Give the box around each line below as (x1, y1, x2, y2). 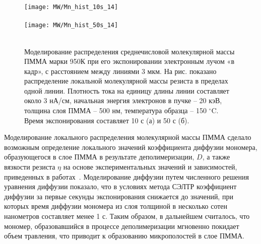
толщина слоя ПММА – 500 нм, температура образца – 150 (24, 105, 207, 116)
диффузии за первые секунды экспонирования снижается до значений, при (4, 191, 233, 201)
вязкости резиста (4, 161, 55, 172)
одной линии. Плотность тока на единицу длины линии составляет (24, 85, 229, 96)
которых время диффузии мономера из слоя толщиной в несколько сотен (4, 201, 228, 211)
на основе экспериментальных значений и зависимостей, (63, 161, 237, 172)
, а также (202, 151, 230, 162)
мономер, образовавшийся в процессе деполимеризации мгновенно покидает (4, 220, 239, 231)
